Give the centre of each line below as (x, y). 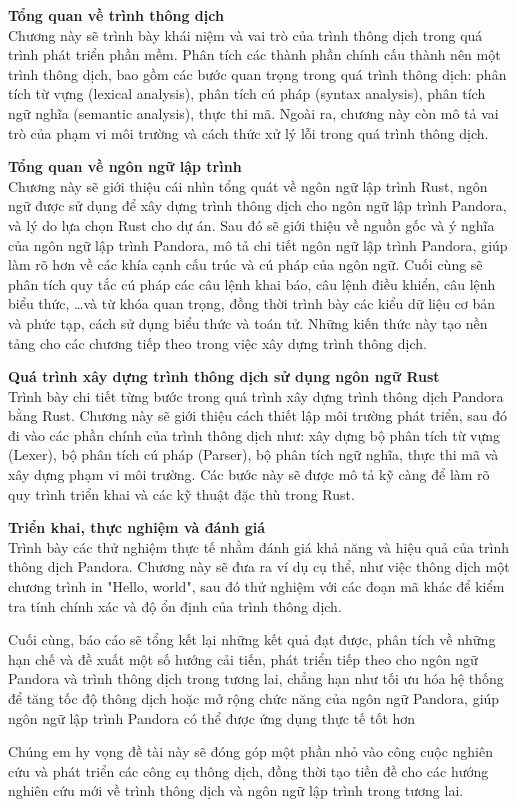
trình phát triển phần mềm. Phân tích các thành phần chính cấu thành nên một (254, 54)
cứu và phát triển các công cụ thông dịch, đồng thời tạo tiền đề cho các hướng (248, 770)
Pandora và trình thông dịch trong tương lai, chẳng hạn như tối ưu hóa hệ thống (256, 678)
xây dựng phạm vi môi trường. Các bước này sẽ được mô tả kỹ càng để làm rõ (249, 474)
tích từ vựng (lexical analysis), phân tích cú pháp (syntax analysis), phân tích (247, 93)
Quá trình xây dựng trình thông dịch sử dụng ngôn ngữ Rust (224, 376)
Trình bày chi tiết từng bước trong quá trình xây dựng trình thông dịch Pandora (256, 395)
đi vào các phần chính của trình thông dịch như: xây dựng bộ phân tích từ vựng (254, 434)
